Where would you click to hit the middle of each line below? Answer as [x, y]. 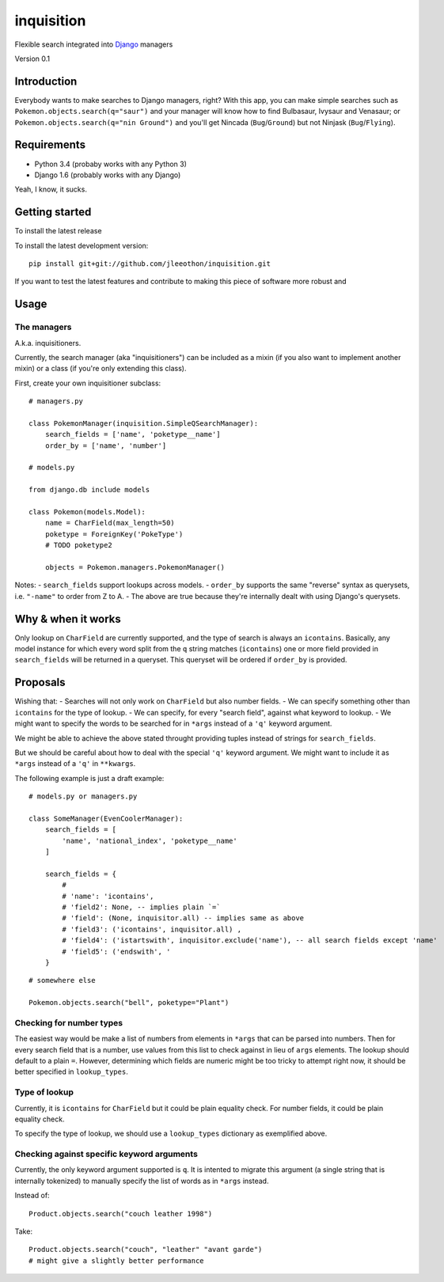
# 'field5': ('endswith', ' [116, 951]
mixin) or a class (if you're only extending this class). [101, 369]
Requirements [50, 145]
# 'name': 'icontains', [108, 896]
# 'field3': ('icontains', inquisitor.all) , [152, 929]
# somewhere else [62, 980]
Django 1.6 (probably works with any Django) [108, 175]
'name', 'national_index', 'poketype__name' [150, 840]
